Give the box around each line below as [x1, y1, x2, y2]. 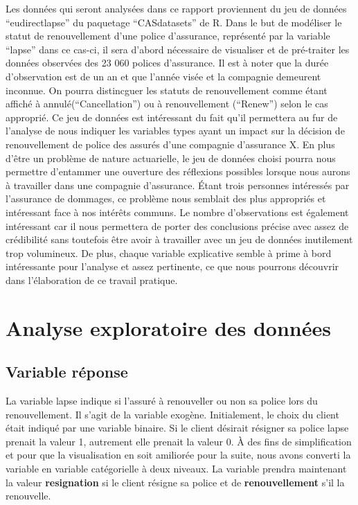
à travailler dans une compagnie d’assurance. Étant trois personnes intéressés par [6, 177, 350, 192]
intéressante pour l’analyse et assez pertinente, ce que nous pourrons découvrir [6, 259, 339, 274]
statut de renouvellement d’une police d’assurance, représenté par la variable [6, 28, 330, 43]
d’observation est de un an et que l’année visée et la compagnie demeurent [6, 69, 321, 83]
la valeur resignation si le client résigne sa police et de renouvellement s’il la [6, 475, 345, 489]
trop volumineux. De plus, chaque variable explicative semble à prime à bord [6, 245, 332, 260]
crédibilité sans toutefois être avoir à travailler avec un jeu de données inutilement [6, 232, 353, 247]
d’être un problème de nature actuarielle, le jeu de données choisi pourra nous [6, 150, 336, 165]
